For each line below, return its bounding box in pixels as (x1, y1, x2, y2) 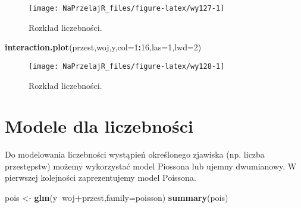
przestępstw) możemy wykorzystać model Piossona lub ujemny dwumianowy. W (5, 159, 297, 172)
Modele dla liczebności (5, 114, 193, 138)
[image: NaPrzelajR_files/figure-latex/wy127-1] (29, 4, 225, 12)
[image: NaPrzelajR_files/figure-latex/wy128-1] (29, 62, 225, 71)
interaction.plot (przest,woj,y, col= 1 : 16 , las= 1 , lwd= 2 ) (5, 41, 202, 53)
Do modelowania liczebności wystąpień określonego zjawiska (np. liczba (5, 148, 265, 161)
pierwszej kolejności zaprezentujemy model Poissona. (5, 171, 196, 184)
